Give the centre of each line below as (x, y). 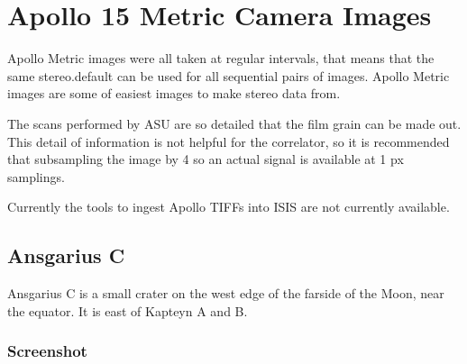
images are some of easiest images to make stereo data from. (174, 93)
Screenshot (47, 351)
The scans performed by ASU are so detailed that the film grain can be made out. (234, 123)
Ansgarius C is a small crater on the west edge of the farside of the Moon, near (226, 293)
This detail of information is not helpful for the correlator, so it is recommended (229, 141)
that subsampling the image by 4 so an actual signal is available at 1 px (206, 159)
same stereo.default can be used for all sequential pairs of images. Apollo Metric (229, 75)
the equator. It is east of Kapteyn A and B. (128, 310)
